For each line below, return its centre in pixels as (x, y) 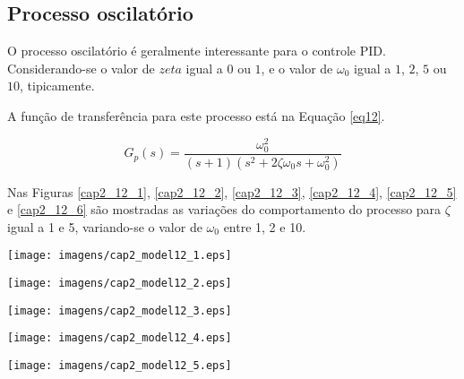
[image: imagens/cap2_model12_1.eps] (120, 256)
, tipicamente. (57, 86)
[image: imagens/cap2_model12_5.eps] (120, 366)
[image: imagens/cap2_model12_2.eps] (120, 284)
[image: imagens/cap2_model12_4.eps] (120, 338)
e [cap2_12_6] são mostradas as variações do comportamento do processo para (224, 209)
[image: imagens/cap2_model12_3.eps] (120, 310)
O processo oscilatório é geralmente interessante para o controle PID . (197, 51)
